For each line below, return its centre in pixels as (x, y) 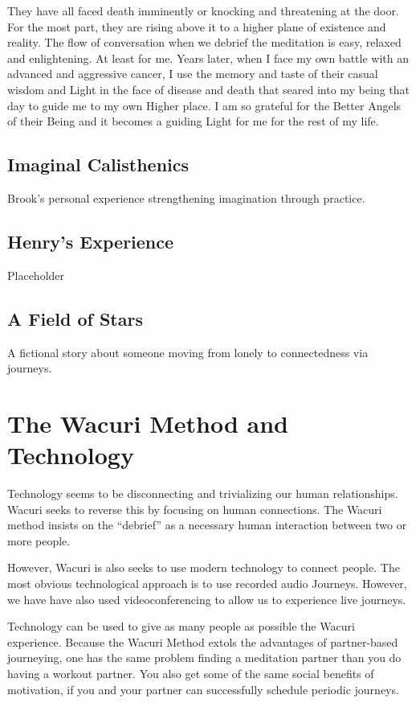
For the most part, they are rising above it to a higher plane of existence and (197, 26)
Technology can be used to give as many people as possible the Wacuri (181, 626)
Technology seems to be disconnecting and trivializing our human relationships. (203, 493)
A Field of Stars (75, 318)
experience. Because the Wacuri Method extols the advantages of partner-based (203, 641)
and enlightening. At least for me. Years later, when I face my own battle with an (208, 58)
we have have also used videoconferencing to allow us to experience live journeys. (207, 599)
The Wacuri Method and (148, 423)
